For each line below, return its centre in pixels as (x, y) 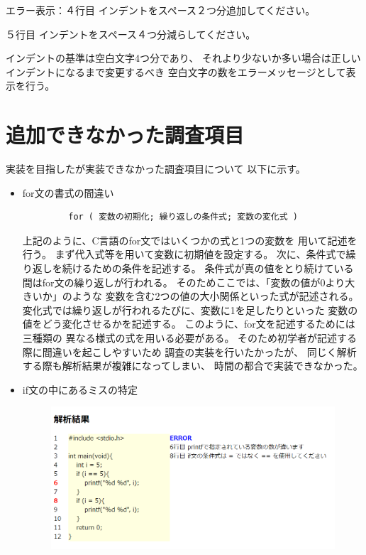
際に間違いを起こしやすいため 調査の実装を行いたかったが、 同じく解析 (189, 351)
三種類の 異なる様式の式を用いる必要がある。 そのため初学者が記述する (190, 338)
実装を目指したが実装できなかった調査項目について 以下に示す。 (156, 169)
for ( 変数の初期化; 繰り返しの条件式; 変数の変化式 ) (183, 217)
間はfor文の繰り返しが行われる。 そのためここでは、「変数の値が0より (184, 282)
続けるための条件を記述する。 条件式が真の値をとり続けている (208, 268)
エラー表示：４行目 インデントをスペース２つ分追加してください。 (161, 10)
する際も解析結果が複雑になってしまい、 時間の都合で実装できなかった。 (193, 366)
